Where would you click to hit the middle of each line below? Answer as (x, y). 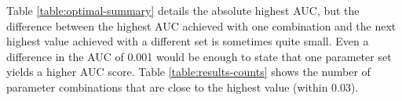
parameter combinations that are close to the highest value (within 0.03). (183, 87)
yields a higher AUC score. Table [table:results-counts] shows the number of (188, 72)
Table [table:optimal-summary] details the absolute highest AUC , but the (183, 10)
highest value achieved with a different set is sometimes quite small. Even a (188, 41)
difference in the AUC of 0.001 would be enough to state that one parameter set (199, 56)
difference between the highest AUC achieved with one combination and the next (201, 25)
